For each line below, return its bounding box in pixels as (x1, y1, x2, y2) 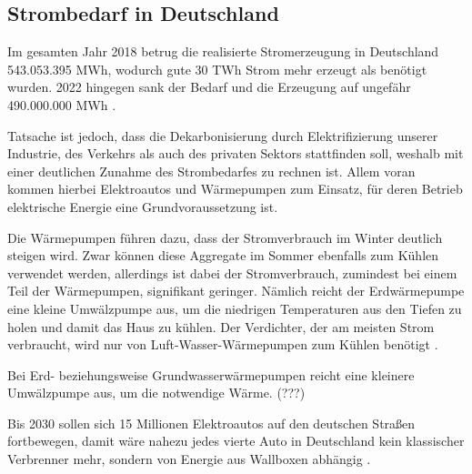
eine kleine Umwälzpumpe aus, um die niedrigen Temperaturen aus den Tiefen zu (7, 298, 462, 318)
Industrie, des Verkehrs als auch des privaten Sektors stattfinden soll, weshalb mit (7, 144, 464, 163)
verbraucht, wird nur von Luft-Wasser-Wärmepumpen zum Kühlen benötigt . (7, 335, 438, 354)
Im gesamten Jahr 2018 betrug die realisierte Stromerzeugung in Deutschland (7, 42, 439, 61)
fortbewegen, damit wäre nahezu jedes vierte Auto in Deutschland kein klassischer (7, 431, 465, 450)
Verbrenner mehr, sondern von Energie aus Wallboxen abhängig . (7, 449, 371, 469)
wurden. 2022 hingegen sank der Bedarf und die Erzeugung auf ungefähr (7, 77, 411, 96)
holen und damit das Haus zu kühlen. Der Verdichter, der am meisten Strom (7, 317, 435, 336)
